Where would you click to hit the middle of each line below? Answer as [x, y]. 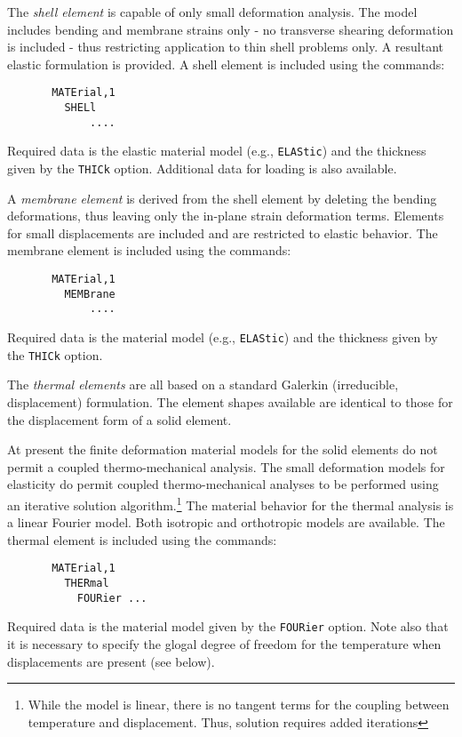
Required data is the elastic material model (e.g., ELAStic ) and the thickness [217, 151]
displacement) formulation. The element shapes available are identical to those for [230, 401]
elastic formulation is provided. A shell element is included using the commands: [226, 64]
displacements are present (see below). [111, 661]
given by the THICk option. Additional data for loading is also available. [202, 168]
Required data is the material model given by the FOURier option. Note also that [228, 626]
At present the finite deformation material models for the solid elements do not [223, 449]
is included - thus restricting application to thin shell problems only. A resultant [226, 47]
